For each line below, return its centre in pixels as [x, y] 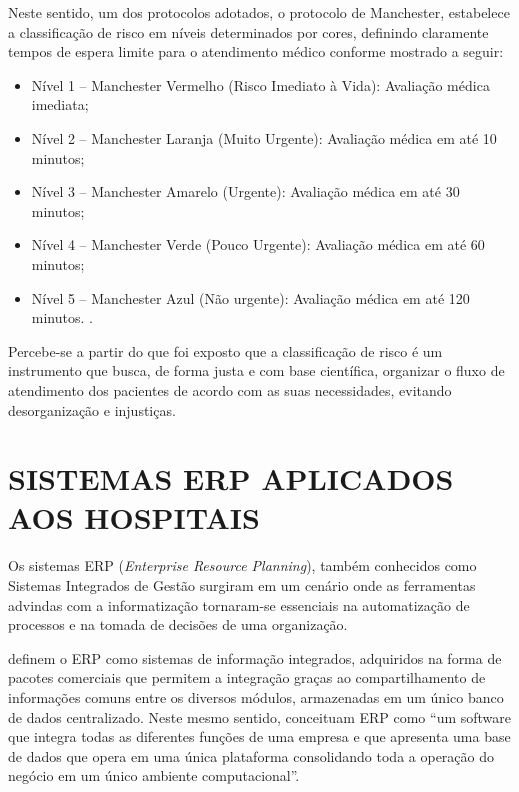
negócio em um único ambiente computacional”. [154, 775]
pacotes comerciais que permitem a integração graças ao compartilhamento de [247, 677]
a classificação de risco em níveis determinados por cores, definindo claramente [248, 31]
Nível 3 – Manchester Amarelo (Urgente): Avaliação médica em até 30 [245, 191]
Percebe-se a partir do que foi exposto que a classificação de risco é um [225, 350]
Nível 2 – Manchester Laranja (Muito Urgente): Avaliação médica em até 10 [264, 137]
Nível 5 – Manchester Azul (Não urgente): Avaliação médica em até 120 [250, 297]
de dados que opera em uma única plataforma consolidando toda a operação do [251, 755]
